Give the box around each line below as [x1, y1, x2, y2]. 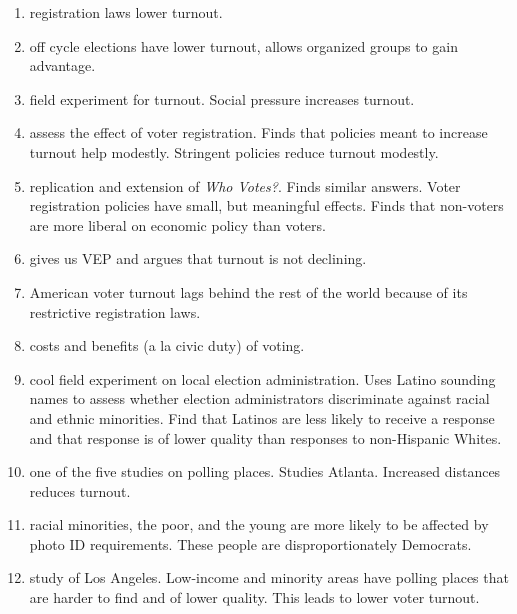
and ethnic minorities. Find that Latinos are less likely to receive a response [29, 407, 495, 428]
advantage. [29, 55, 96, 76]
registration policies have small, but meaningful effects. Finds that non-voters [29, 195, 504, 216]
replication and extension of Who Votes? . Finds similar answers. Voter [29, 175, 461, 196]
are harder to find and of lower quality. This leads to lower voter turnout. [29, 587, 480, 608]
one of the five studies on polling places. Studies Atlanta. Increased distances [29, 461, 501, 482]
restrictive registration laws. [29, 301, 201, 322]
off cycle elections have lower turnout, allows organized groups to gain [29, 35, 458, 56]
